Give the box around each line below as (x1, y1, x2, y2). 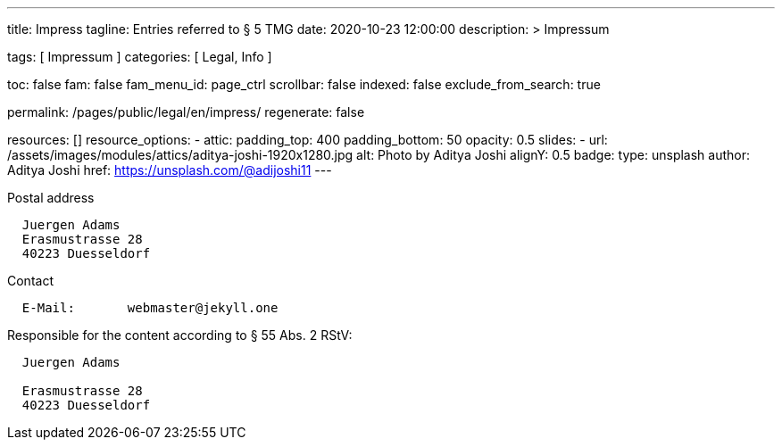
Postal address (7, 190, 95, 205)
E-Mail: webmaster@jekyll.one (21, 301, 279, 315)
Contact (7, 273, 54, 288)
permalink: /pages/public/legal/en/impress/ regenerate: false (7, 104, 365, 120)
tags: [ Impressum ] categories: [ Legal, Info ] (7, 49, 272, 64)
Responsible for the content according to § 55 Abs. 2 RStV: (7, 327, 353, 343)
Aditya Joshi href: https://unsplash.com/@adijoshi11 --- (7, 162, 332, 178)
